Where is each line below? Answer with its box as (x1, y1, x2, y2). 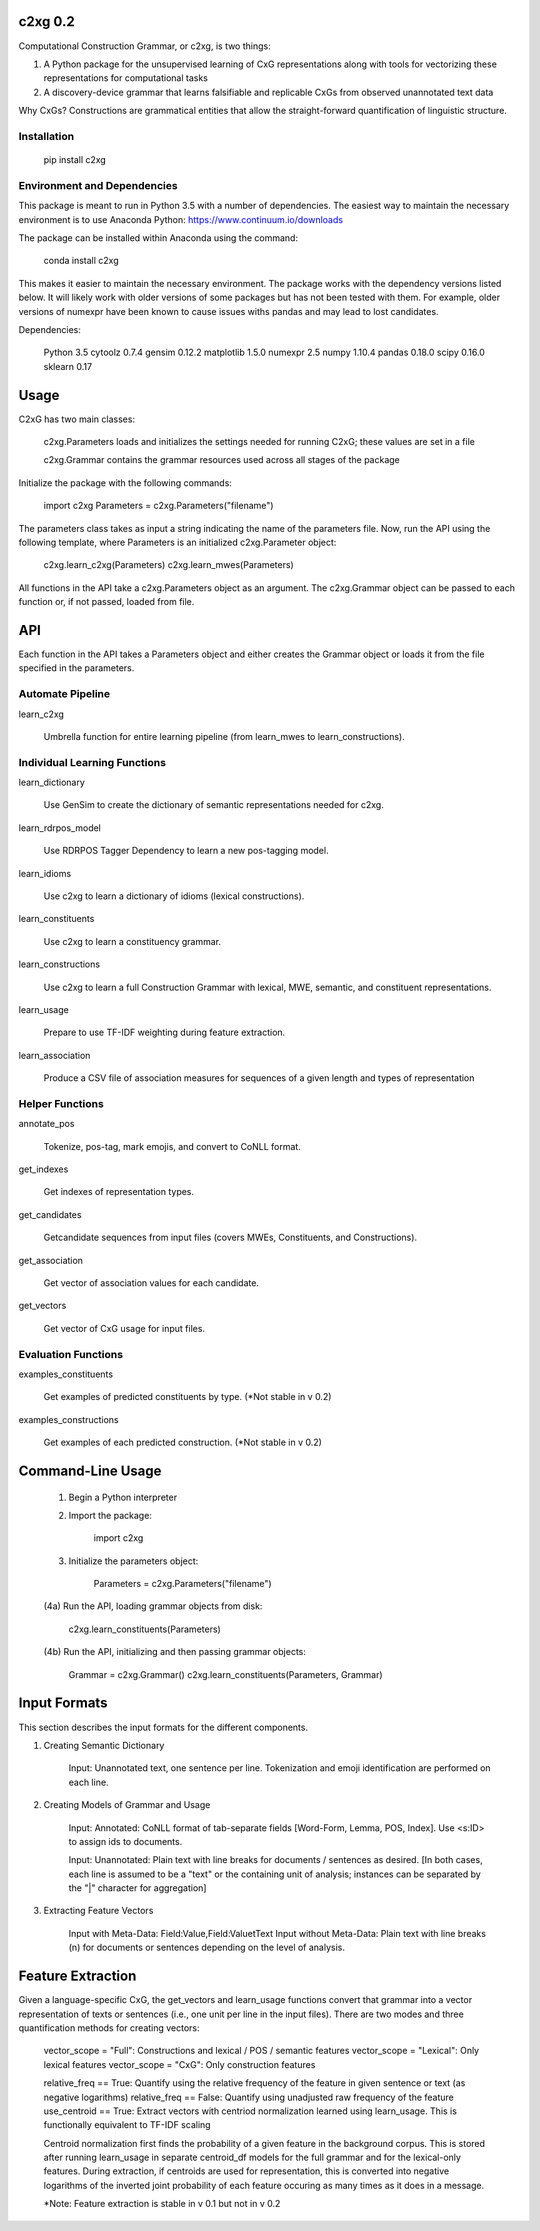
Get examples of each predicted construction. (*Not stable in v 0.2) (43, 1436, 322, 1449)
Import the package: (68, 1509, 152, 1521)
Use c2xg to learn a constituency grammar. (43, 935, 222, 947)
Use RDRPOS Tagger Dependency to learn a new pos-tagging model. (43, 845, 329, 857)
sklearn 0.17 (43, 360, 93, 372)
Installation (18, 129, 75, 143)
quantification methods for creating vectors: (18, 2021, 200, 2034)
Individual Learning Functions (18, 755, 167, 769)
